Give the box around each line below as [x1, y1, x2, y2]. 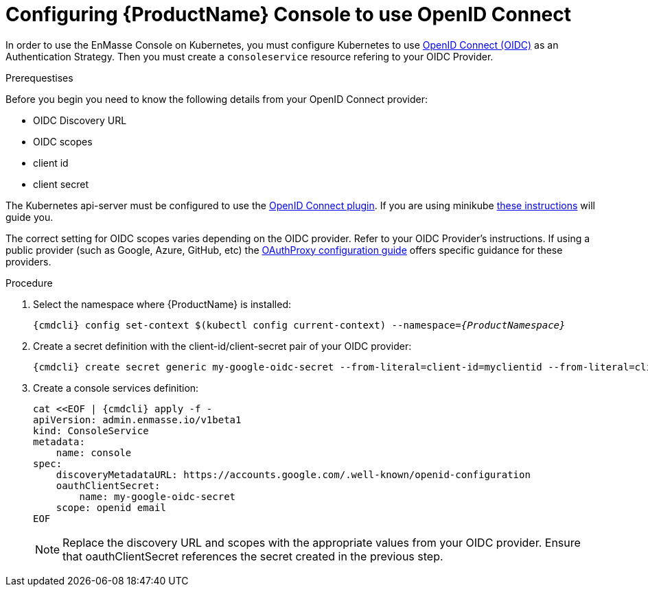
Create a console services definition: [33, 381, 199, 394]
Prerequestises [5, 71, 73, 84]
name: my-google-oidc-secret [79, 490, 236, 502]
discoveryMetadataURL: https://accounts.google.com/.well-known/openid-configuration [56, 469, 531, 480]
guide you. [5, 211, 54, 223]
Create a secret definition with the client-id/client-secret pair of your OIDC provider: [33, 340, 412, 352]
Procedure [5, 276, 53, 289]
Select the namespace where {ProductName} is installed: [33, 298, 292, 310]
